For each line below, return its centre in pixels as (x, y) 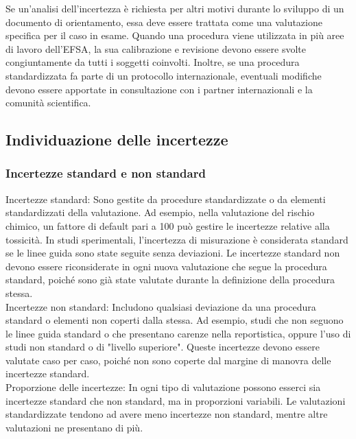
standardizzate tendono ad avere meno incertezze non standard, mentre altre (167, 414)
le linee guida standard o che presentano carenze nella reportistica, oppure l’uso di (178, 333)
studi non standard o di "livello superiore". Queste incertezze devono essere (163, 347)
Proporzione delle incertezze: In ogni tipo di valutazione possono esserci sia (163, 387)
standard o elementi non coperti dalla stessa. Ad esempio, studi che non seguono (175, 320)
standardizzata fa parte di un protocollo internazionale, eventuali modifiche (164, 75)
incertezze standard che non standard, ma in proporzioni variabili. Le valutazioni (176, 400)
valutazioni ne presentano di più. (74, 427)
